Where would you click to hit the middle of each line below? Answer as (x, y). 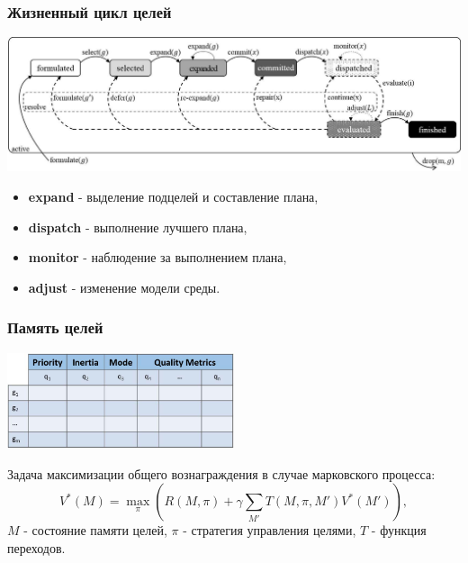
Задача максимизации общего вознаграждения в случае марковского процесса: (221, 473)
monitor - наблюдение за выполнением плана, (157, 257)
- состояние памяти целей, (95, 530)
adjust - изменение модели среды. (124, 287)
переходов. (36, 548)
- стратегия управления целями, (270, 530)
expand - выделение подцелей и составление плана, (173, 196)
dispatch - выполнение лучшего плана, (138, 227)
